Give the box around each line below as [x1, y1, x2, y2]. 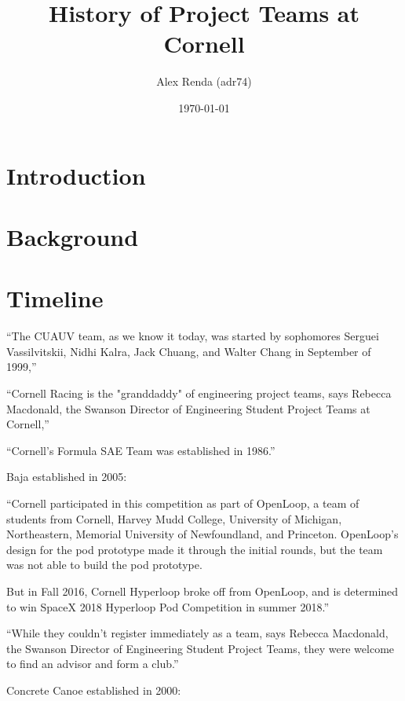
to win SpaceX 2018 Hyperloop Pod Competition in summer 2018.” [6, 598, 330, 615]
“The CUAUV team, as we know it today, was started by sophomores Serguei [6, 328, 379, 344]
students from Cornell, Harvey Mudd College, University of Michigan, [6, 510, 342, 527]
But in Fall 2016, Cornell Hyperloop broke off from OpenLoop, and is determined [6, 582, 399, 599]
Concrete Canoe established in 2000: [6, 681, 181, 698]
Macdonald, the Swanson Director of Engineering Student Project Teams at [6, 400, 370, 417]
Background [6, 220, 139, 252]
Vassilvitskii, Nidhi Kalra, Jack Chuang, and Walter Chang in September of [6, 343, 371, 359]
